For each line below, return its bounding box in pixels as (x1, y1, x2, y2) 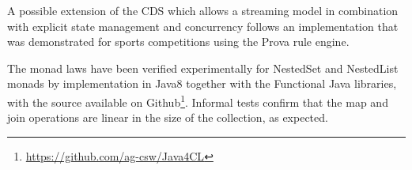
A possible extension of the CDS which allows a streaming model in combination (7, 2, 399, 18)
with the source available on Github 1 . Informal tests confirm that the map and (7, 91, 388, 110)
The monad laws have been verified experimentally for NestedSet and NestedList (7, 59, 399, 76)
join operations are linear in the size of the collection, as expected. (7, 109, 328, 126)
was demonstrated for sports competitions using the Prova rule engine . (7, 33, 350, 50)
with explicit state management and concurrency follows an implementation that (7, 17, 399, 34)
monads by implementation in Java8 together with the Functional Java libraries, (7, 75, 397, 92)
